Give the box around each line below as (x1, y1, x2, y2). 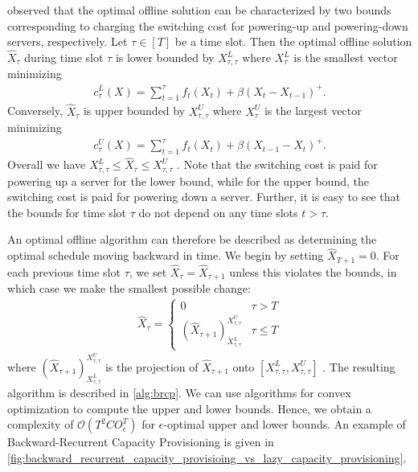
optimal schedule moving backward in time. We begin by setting (7, 247, 324, 264)
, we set (129, 263, 167, 280)
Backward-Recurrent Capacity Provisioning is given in (7, 433, 274, 450)
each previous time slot (7, 263, 121, 280)
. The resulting (322, 358, 395, 375)
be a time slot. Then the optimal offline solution (174, 33, 412, 50)
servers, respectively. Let (7, 33, 128, 50)
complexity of (7, 416, 74, 433)
